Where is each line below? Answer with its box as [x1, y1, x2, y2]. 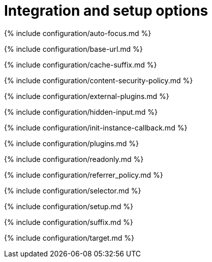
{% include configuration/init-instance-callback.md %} [4, 123, 188, 132]
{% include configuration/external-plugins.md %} [4, 91, 169, 101]
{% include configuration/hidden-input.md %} [4, 107, 158, 116]
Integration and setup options [4, 2, 208, 19]
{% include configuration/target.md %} [4, 233, 134, 242]
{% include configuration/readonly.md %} [4, 154, 144, 163]
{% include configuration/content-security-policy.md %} [4, 76, 193, 85]
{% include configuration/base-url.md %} [4, 44, 143, 53]
